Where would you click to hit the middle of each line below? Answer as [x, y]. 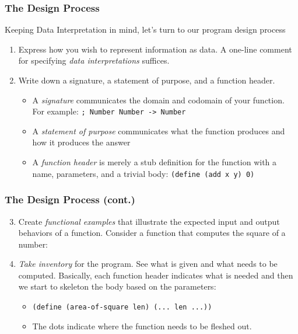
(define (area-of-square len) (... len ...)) [122, 307]
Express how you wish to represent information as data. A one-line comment [155, 49]
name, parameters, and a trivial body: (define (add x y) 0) [143, 173]
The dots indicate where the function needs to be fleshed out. [142, 326]
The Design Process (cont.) [70, 199]
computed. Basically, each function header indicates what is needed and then [156, 275]
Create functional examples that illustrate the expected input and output [149, 221]
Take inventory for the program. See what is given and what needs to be [148, 264]
